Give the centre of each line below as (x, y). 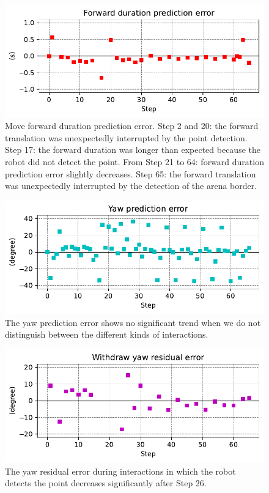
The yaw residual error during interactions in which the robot (120, 471)
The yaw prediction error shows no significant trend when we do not (133, 322)
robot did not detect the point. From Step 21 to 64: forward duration (134, 161)
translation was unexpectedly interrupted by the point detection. (126, 137)
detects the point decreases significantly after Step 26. (106, 483)
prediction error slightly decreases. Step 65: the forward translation (131, 173)
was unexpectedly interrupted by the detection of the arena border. (131, 186)
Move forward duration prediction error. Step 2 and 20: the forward (132, 126)
